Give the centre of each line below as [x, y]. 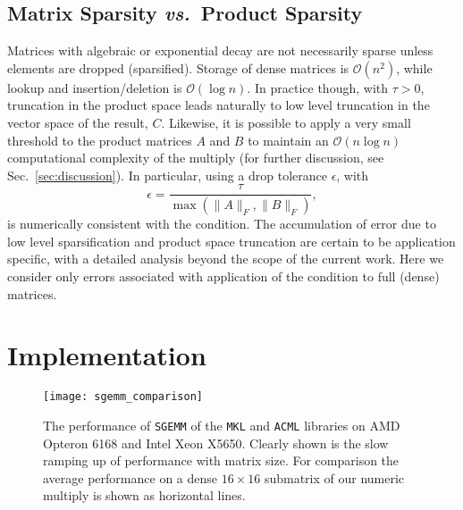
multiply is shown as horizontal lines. [144, 495]
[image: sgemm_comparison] [123, 397]
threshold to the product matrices [100, 140]
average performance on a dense [130, 477]
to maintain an [288, 140]
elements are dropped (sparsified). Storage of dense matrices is [178, 67]
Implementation [107, 355]
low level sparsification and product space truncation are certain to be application [231, 241]
